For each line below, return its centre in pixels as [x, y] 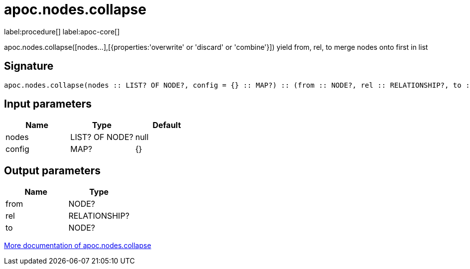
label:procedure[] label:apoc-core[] [62, 31]
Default [167, 125]
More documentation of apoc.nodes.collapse [78, 246]
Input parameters [48, 104]
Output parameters [52, 170]
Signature [29, 66]
